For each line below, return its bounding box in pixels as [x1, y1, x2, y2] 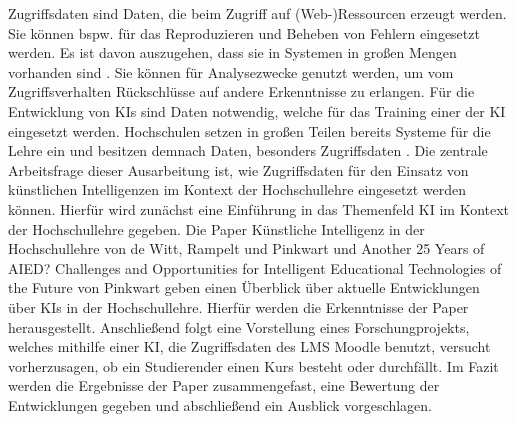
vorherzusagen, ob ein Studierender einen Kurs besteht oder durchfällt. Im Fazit [8, 355, 499, 376]
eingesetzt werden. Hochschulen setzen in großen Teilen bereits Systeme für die [8, 120, 491, 141]
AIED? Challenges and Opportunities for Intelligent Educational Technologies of [8, 257, 502, 278]
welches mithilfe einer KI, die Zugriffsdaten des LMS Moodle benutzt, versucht [8, 336, 491, 357]
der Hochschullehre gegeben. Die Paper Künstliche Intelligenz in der [8, 218, 425, 239]
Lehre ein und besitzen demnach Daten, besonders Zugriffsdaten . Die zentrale [8, 140, 488, 161]
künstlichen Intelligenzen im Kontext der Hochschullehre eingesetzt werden [8, 179, 467, 200]
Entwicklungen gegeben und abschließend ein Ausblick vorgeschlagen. [8, 394, 432, 415]
